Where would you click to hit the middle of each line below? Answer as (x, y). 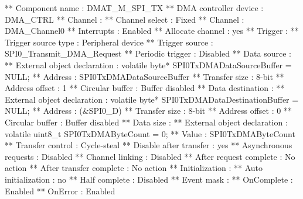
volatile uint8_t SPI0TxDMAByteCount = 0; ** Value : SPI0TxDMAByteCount (150, 133)
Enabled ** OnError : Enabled (60, 191)
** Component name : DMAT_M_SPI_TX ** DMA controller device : (134, 8)
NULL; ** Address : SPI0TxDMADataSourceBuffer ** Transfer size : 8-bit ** (144, 76)
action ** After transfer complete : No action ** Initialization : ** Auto (134, 168)
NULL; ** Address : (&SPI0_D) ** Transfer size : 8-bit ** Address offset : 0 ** (148, 111)
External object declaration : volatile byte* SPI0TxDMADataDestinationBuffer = (152, 99)
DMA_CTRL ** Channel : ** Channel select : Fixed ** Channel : (125, 19)
